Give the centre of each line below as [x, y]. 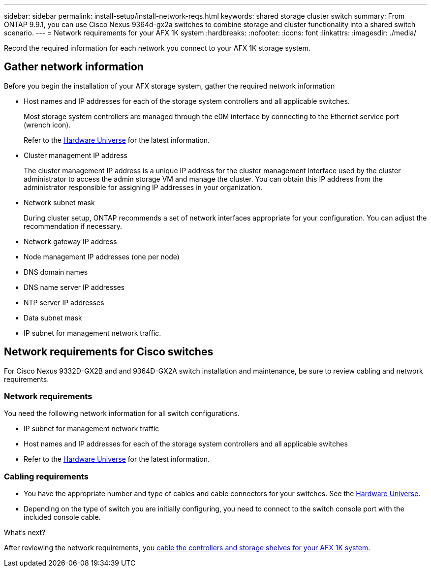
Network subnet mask [59, 202]
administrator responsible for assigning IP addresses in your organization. [143, 187]
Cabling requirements [46, 476]
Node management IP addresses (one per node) [102, 256]
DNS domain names [56, 272]
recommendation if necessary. [73, 226]
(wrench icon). [47, 125]
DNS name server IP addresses [74, 287]
